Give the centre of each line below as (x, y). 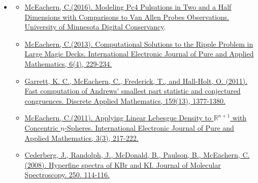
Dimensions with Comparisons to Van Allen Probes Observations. (127, 17)
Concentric (41, 127)
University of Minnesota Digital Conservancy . (95, 27)
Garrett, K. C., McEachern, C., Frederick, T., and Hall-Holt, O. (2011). (136, 81)
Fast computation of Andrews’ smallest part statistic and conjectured (133, 91)
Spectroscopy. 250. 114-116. (67, 175)
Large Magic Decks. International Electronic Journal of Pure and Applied (139, 54)
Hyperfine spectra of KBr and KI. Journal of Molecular (135, 164)
